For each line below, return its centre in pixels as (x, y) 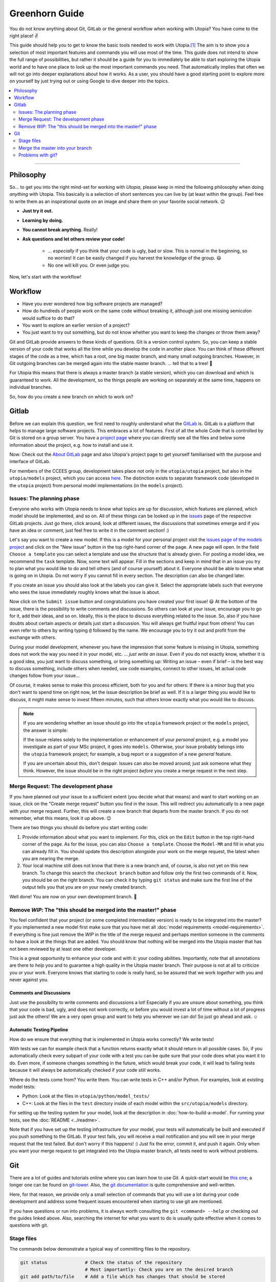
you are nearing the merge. (51, 858)
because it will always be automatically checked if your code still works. (85, 1070)
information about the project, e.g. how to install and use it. (72, 445)
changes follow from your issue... (44, 676)
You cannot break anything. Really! (60, 230)
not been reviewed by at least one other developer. (63, 949)
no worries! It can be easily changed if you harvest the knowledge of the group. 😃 (135, 258)
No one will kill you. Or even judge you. (89, 265)
